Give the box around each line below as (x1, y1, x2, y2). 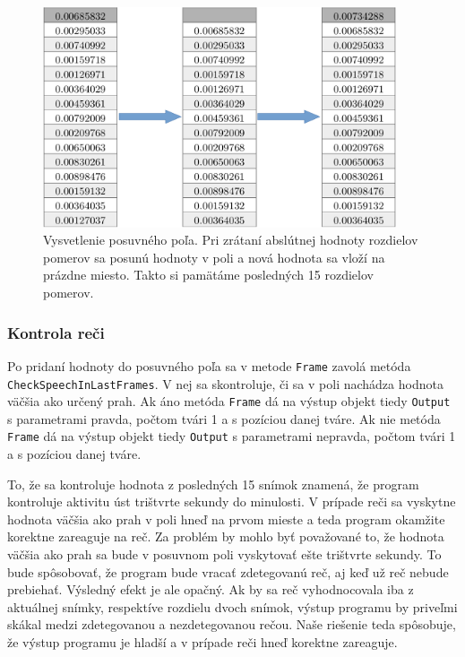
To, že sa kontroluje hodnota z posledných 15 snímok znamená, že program (7, 474, 419, 493)
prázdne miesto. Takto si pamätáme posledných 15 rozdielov (43, 265, 374, 284)
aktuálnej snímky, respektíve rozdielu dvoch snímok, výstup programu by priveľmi (7, 597, 458, 616)
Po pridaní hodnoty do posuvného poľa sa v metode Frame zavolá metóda (7, 356, 411, 375)
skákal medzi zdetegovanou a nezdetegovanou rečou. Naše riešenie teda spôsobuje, (7, 615, 456, 634)
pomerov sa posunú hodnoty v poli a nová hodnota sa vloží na (43, 247, 385, 266)
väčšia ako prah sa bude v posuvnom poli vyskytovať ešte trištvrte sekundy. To (7, 545, 442, 564)
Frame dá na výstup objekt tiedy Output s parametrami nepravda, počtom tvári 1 (7, 427, 456, 445)
